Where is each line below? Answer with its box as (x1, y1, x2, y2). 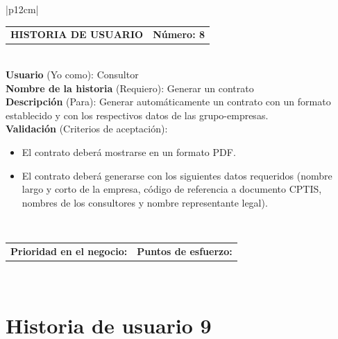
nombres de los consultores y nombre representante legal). (22, 195, 268, 209)
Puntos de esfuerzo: (137, 243, 233, 258)
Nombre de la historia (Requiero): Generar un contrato (6, 80, 254, 95)
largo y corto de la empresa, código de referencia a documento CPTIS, (22, 182, 322, 196)
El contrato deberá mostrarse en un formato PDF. (22, 145, 236, 159)
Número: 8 (153, 27, 205, 42)
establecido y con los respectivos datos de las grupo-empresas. (6, 107, 269, 122)
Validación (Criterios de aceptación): (6, 121, 168, 136)
